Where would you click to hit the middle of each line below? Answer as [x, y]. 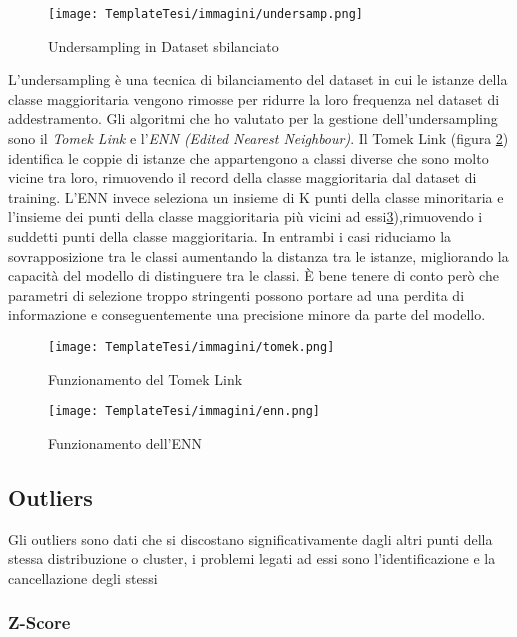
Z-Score [39, 622]
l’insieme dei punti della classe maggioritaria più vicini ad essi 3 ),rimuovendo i [245, 216]
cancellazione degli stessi [83, 577]
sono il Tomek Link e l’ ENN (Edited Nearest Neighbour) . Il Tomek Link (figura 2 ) [258, 138]
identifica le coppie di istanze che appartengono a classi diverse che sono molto [248, 157]
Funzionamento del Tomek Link [145, 378]
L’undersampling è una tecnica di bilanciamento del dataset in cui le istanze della [258, 79]
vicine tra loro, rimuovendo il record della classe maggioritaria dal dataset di [242, 177]
